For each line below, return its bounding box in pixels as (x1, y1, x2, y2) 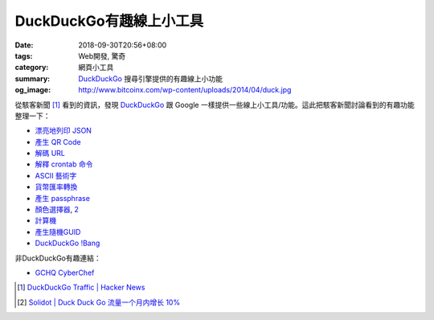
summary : (14, 73, 51, 84)
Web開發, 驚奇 (78, 51, 126, 60)
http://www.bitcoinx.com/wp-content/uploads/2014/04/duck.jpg (78, 85, 292, 95)
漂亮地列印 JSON (35, 125, 92, 136)
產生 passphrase (35, 193, 90, 203)
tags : (14, 51, 33, 60)
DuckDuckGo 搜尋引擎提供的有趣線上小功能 (78, 73, 223, 84)
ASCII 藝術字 (35, 170, 77, 180)
